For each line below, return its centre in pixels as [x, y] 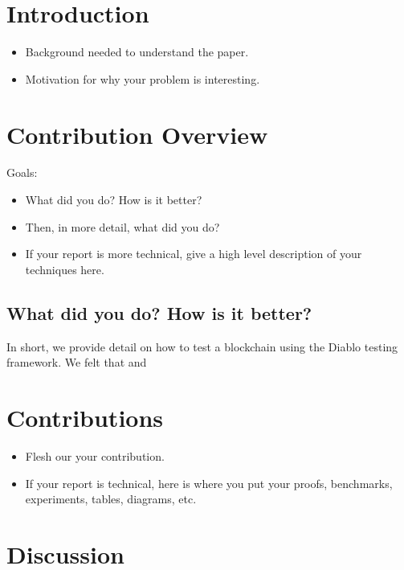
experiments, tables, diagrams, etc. [111, 499]
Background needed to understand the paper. [137, 52]
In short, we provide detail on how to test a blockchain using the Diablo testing [202, 346]
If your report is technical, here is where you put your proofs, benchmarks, [209, 483]
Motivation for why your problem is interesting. [143, 78]
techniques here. [65, 269]
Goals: [22, 172]
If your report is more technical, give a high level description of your [194, 254]
